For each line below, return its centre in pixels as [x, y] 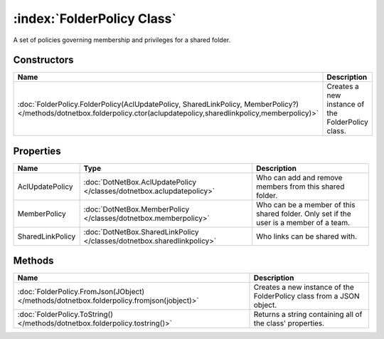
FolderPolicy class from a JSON [306, 296]
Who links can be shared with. [307, 236]
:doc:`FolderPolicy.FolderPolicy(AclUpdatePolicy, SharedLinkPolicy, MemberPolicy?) [158, 105]
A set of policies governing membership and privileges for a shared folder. [122, 40]
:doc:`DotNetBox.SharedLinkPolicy [141, 231]
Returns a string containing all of [308, 315]
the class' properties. [289, 323]
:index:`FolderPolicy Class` [95, 19]
